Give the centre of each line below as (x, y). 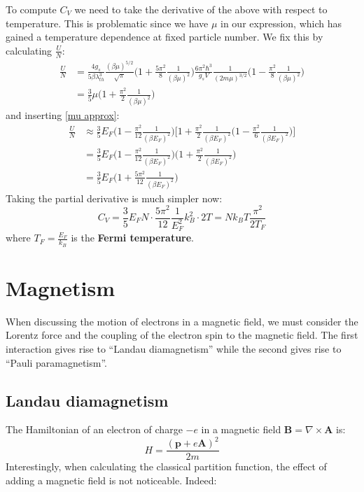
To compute (31, 9)
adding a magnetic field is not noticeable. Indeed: (111, 480)
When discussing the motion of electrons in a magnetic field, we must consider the (182, 321)
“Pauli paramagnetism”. (56, 362)
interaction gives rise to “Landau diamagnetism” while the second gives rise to (174, 348)
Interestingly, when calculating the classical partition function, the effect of (166, 466)
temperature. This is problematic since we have (107, 23)
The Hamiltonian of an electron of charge (94, 429)
